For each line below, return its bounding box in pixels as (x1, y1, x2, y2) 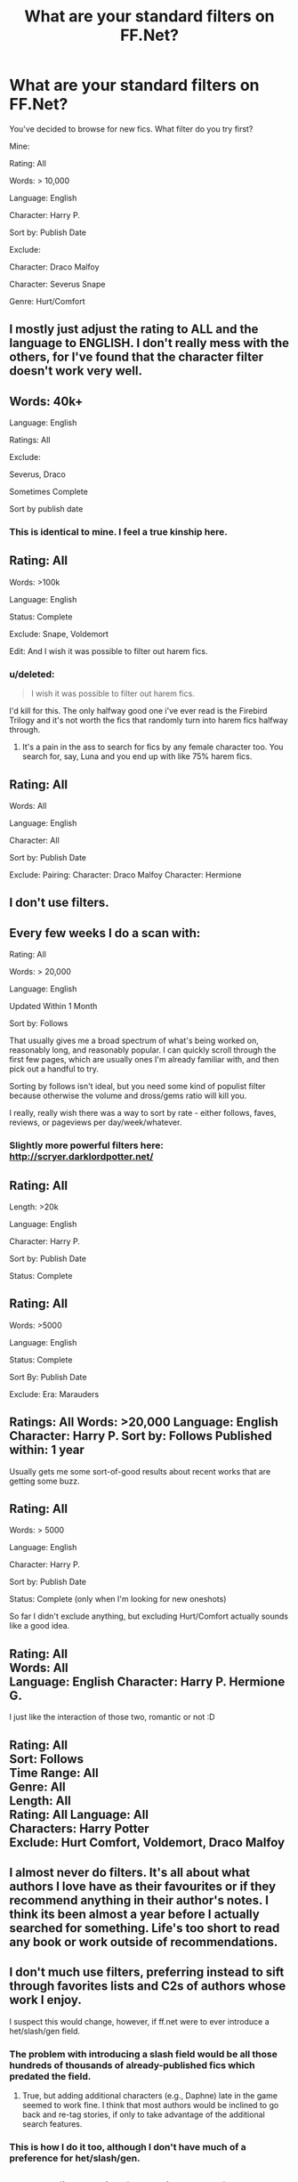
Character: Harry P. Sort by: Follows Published (9, 1428, 273, 1443)
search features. (21, 2119, 83, 2129)
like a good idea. (9, 1620, 70, 1631)
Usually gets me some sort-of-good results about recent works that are (9, 1466, 271, 1476)
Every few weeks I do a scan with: (9, 925, 201, 941)
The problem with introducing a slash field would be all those (9, 2048, 278, 2060)
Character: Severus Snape (9, 279, 106, 289)
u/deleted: (9, 667, 55, 680)
